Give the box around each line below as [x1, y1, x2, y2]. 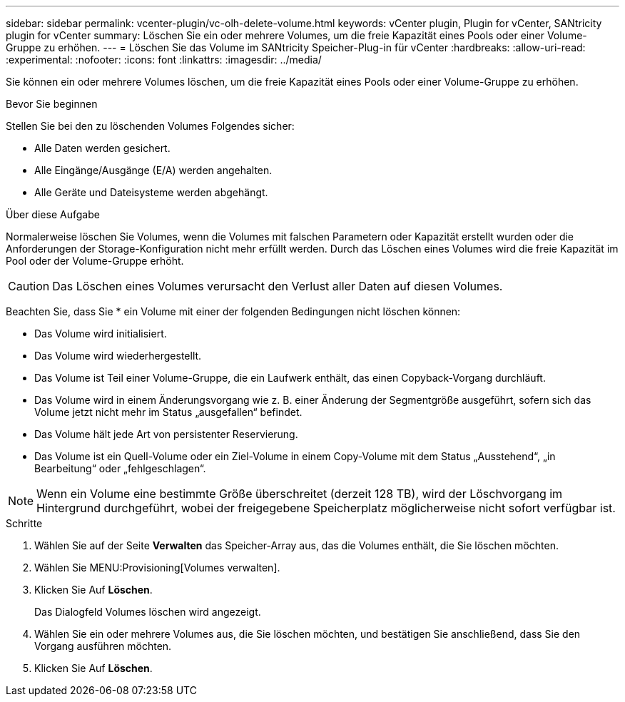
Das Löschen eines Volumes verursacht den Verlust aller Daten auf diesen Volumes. [52, 279, 503, 293]
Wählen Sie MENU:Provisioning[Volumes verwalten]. [34, 561, 280, 574]
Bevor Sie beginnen [6, 98, 98, 110]
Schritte [6, 517, 43, 529]
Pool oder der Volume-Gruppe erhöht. [6, 255, 184, 267]
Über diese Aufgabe [6, 208, 100, 220]
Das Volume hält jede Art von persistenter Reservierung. [34, 428, 298, 440]
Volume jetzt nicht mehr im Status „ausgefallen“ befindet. [34, 406, 303, 418]
